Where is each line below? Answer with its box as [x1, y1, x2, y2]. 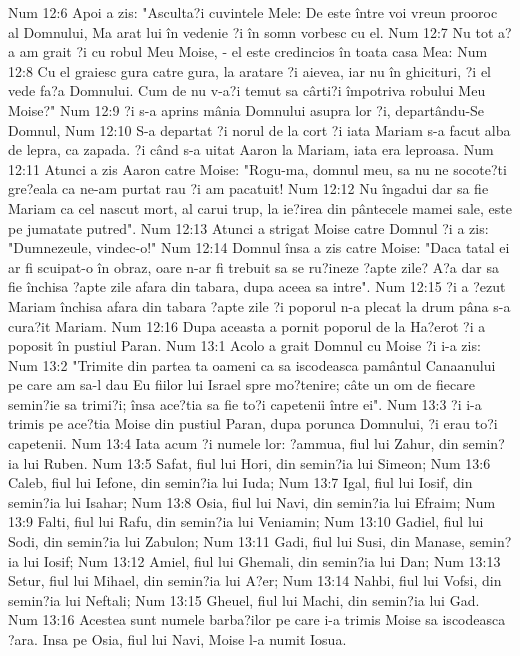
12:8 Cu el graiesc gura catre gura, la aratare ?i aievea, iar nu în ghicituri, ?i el [8, 60, 491, 81]
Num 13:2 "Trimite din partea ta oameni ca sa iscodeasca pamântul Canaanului [8, 354, 496, 375]
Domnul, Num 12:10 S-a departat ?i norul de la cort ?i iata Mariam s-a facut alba [8, 119, 511, 140]
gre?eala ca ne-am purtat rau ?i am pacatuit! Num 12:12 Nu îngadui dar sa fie [8, 178, 489, 199]
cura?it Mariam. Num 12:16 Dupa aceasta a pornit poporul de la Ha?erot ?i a [8, 315, 486, 336]
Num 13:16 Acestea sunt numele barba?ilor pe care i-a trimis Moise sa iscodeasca [8, 609, 506, 630]
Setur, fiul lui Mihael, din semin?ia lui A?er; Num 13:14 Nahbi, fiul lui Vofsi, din [8, 570, 502, 591]
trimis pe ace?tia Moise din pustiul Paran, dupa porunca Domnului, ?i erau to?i [8, 413, 498, 434]
